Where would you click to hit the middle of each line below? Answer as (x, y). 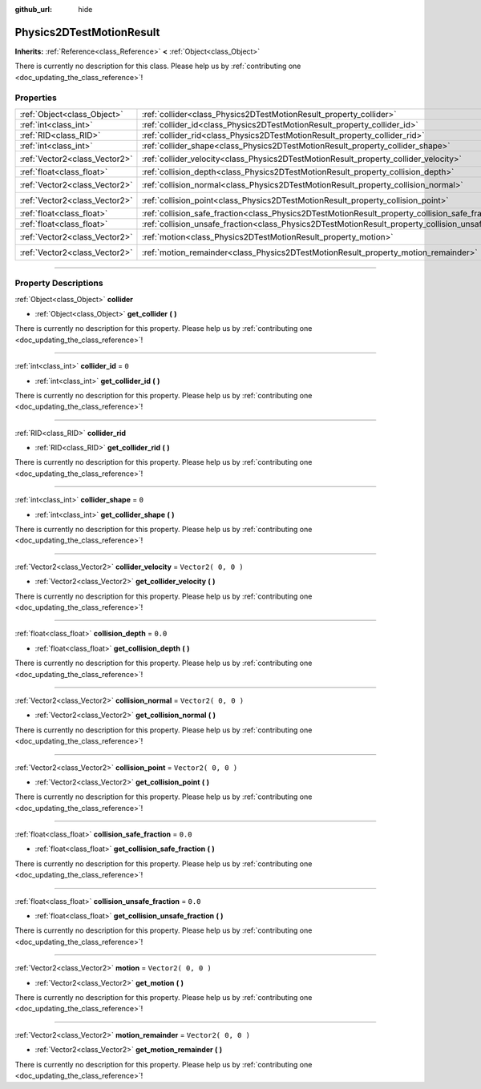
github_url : (33, 9)
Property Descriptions (59, 283)
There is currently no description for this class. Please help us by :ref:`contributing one (158, 66)
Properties (36, 98)
